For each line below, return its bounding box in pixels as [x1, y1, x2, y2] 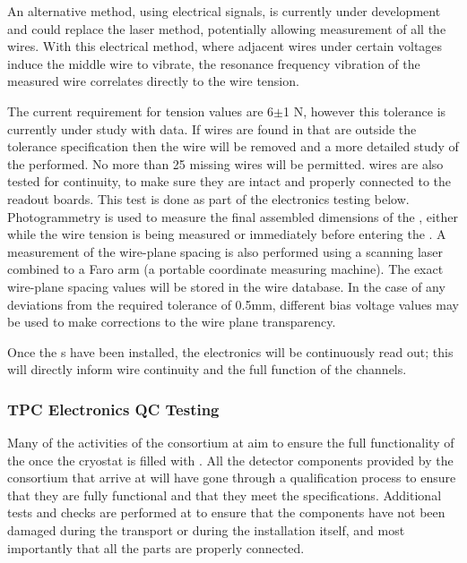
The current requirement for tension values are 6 [7, 101, 274, 120]
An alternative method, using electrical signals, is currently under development [7, 2, 441, 20]
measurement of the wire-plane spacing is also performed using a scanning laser [7, 242, 444, 260]
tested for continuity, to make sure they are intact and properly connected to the [7, 172, 452, 191]
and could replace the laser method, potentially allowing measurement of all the [7, 19, 446, 38]
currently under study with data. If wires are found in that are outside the [7, 119, 417, 138]
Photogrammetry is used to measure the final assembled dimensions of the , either [7, 207, 458, 226]
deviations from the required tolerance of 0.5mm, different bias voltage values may [7, 294, 460, 313]
